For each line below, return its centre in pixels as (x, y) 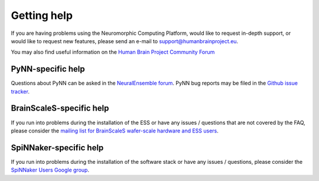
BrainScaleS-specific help (60, 109)
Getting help (42, 15)
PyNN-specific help (48, 69)
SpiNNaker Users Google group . (50, 170)
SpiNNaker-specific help (57, 148)
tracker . (20, 91)
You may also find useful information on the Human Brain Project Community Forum (113, 52)
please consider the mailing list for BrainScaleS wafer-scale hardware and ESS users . (115, 131)
